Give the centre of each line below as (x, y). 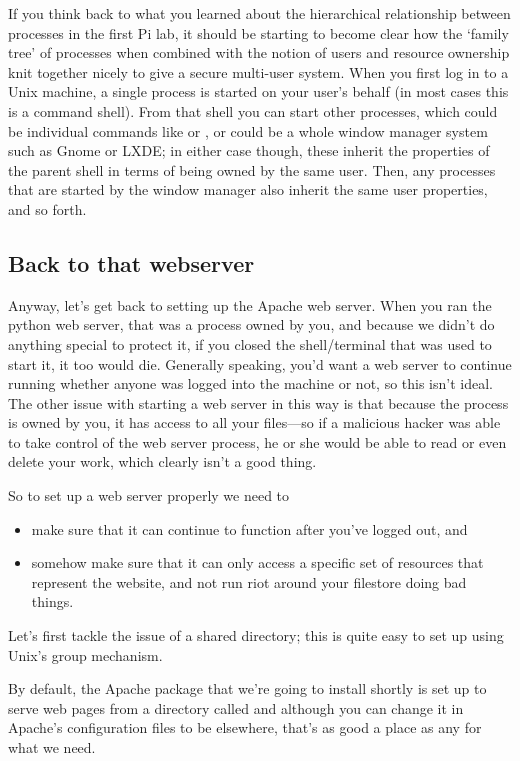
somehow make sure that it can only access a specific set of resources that (257, 562)
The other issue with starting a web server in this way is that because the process (258, 402)
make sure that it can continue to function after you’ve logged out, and (249, 528)
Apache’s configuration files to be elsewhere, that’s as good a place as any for (245, 727)
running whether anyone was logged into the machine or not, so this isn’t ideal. (250, 383)
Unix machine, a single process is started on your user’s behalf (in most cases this (258, 91)
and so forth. (47, 208)
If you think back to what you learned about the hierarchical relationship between (259, 13)
